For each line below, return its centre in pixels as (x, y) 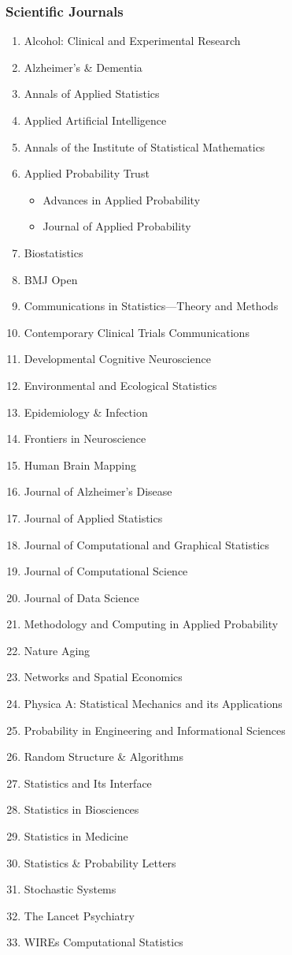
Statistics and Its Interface (88, 783)
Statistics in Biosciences (81, 809)
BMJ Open (51, 279)
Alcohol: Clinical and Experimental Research (132, 41)
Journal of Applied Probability (117, 226)
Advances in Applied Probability (122, 199)
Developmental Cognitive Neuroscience (117, 359)
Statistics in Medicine (76, 836)
